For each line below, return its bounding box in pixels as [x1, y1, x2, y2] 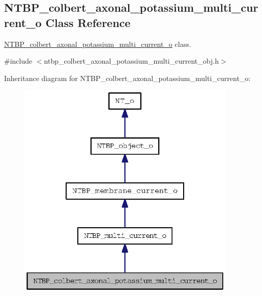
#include [4, 56, 33, 66]
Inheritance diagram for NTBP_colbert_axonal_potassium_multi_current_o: [4, 72, 251, 83]
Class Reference [45, 14, 131, 30]
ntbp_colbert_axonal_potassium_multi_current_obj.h [44, 56, 219, 66]
